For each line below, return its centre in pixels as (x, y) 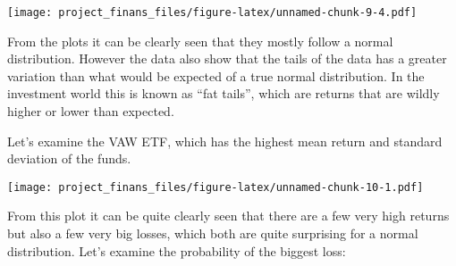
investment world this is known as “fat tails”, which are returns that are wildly (224, 93)
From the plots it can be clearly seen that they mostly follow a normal (200, 41)
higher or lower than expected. (91, 111)
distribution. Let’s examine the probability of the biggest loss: (177, 250)
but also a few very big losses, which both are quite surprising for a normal (213, 233)
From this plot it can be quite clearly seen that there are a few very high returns (228, 216)
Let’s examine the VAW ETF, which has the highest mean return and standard (225, 141)
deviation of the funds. (69, 158)
